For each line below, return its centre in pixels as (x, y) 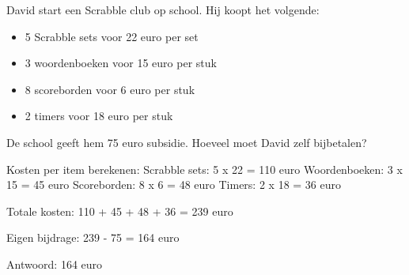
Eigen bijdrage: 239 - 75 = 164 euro (93, 237)
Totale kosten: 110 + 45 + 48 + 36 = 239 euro (120, 211)
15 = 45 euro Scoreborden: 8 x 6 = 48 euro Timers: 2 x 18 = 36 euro (174, 185)
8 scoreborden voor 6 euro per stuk (110, 89)
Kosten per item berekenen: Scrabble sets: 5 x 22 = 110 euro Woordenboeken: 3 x (204, 169)
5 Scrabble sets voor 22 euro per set (112, 36)
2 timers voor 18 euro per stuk (99, 116)
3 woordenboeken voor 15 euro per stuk (121, 63)
